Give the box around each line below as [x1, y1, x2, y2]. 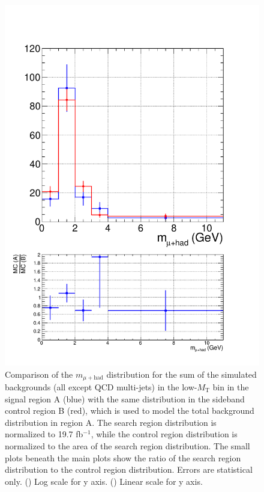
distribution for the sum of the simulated [106, 367, 257, 380]
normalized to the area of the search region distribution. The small [5, 439, 250, 452]
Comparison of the [5, 367, 73, 380]
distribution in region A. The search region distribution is [5, 416, 217, 428]
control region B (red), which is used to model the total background [5, 404, 254, 417]
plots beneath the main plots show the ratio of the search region [5, 451, 241, 464]
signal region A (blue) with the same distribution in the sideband [5, 392, 245, 405]
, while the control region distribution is [91, 428, 238, 440]
